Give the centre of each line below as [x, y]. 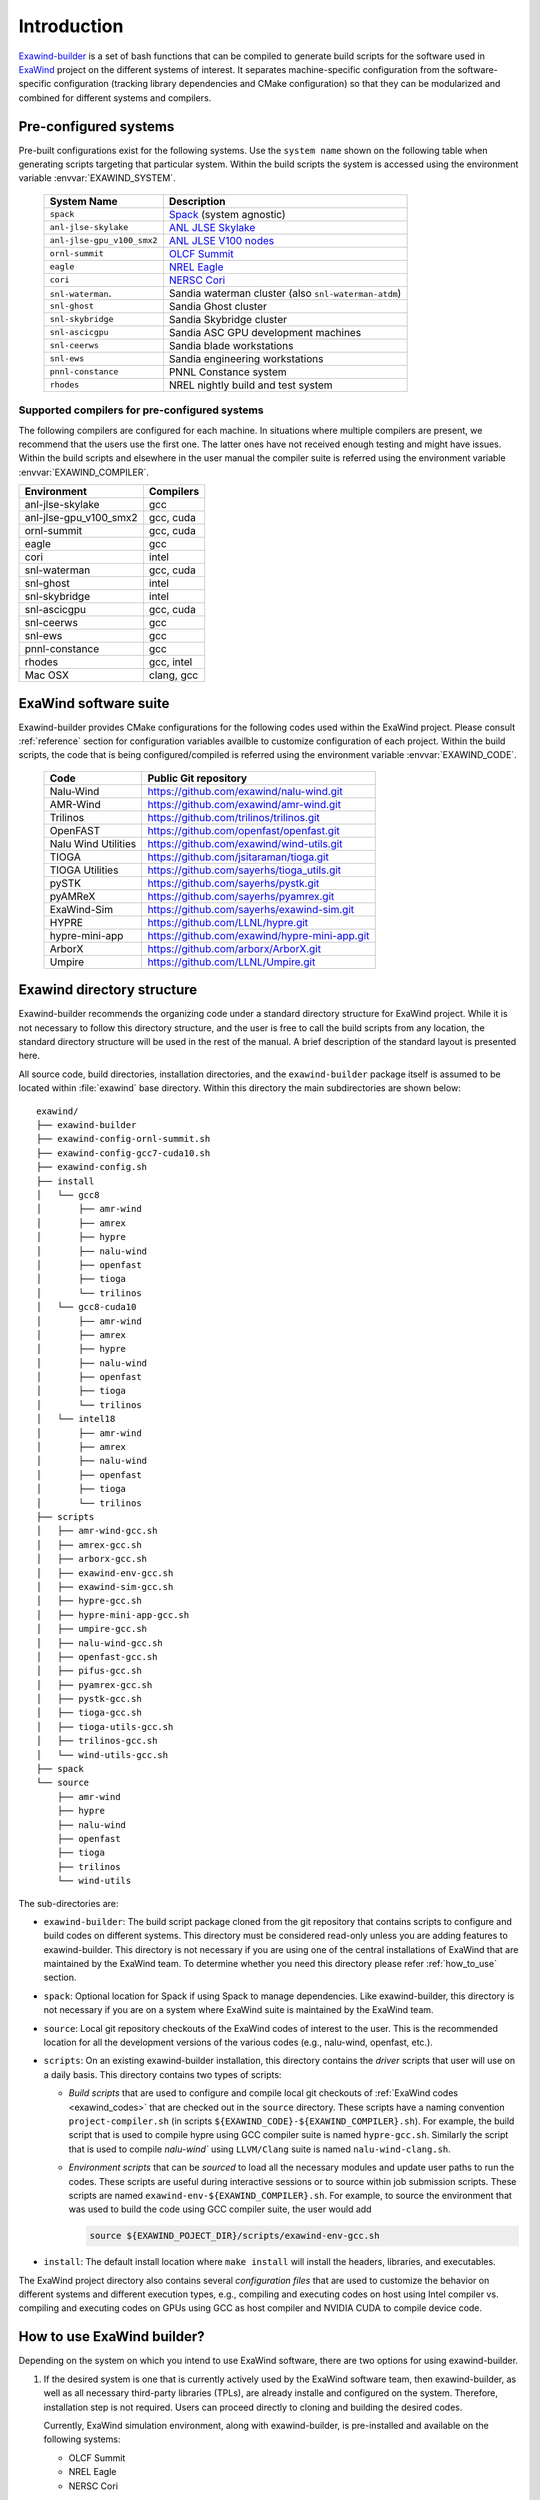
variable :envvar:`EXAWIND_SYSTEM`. [97, 178]
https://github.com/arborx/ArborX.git [234, 948]
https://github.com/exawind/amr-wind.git [244, 804]
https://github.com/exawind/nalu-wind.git [245, 791]
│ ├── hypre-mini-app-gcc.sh [113, 1614]
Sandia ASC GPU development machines [265, 332]
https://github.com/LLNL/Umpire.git [231, 962]
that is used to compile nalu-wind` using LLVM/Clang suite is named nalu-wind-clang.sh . [260, 2149]
